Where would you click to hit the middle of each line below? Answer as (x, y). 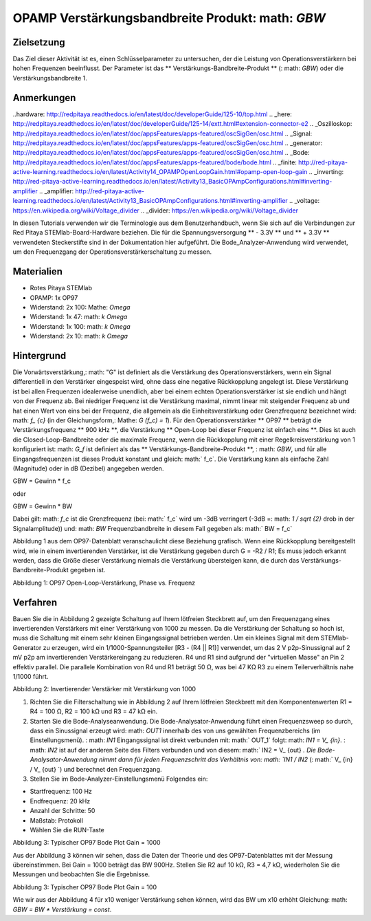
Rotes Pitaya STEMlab (61, 288)
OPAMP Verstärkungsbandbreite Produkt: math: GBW (169, 18)
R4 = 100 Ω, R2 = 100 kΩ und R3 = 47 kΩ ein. (94, 711)
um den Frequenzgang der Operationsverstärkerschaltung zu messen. (112, 252)
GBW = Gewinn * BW (43, 506)
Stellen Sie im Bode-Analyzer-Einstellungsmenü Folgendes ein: (119, 779)
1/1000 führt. (31, 677)
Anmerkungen (44, 97)
